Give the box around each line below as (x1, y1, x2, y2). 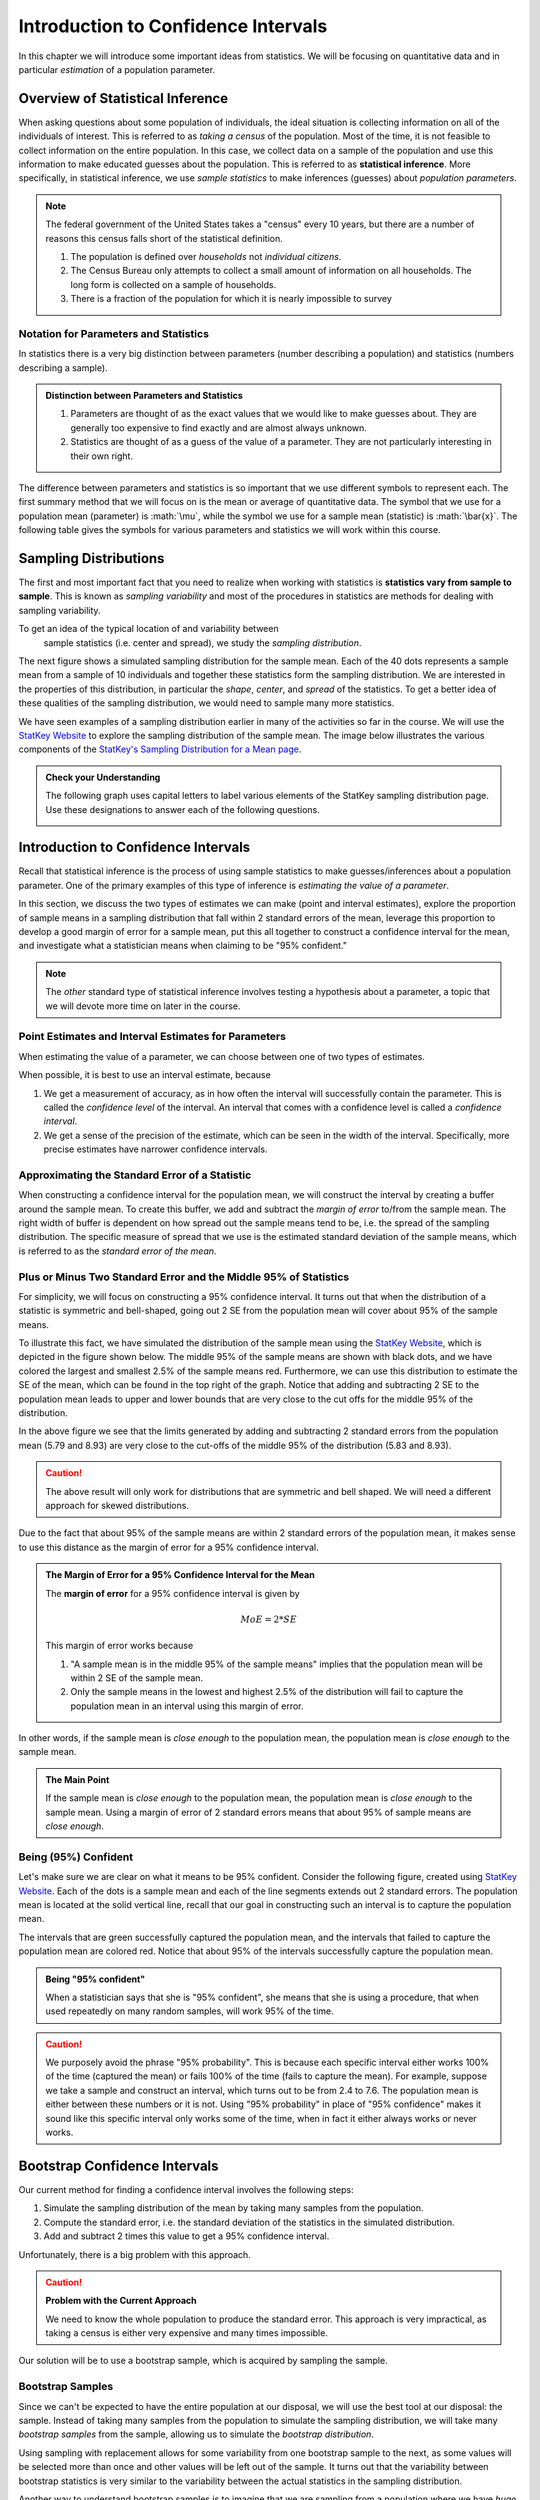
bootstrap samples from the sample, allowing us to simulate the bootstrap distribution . (18, 2428, 375, 2440)
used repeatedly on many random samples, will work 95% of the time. (45, 2005, 334, 2017)
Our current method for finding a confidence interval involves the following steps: (18, 2183, 354, 2195)
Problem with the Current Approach (45, 2295, 197, 2307)
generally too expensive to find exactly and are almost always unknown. (70, 421, 367, 434)
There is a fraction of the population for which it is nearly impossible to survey (70, 293, 392, 305)
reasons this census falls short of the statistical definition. (45, 232, 284, 244)
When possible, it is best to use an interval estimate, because (18, 1069, 272, 1081)
